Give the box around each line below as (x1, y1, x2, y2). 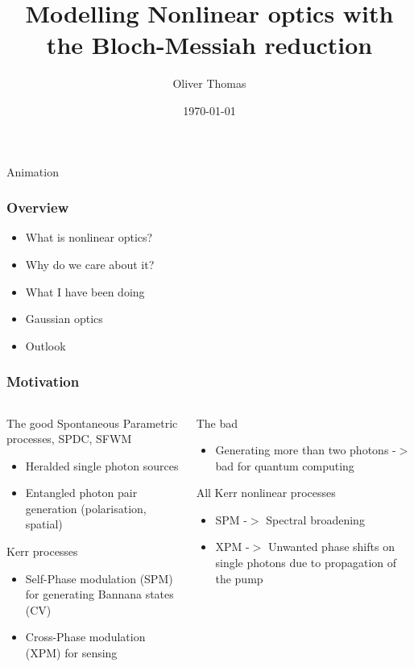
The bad (196, 414, 238, 431)
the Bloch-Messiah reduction (46, 28, 373, 61)
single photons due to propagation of (215, 554, 397, 571)
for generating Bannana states (25, 586, 174, 603)
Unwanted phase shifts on (267, 538, 395, 555)
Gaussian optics (25, 310, 103, 327)
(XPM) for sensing (25, 644, 118, 661)
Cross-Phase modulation (25, 628, 146, 645)
